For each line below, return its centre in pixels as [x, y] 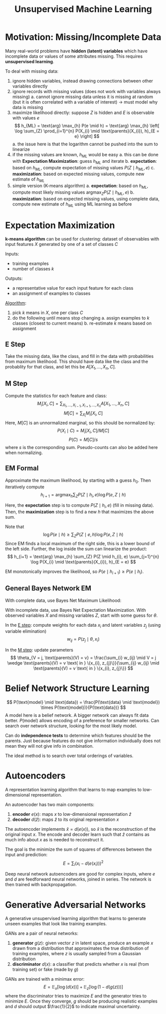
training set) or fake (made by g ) [45, 970]
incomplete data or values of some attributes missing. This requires [74, 56]
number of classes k [33, 269]
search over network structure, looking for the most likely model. [71, 726]
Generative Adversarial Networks [76, 905]
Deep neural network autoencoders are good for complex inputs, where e [80, 874]
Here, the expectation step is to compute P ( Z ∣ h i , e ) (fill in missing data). [80, 506]
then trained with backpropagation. [41, 885]
